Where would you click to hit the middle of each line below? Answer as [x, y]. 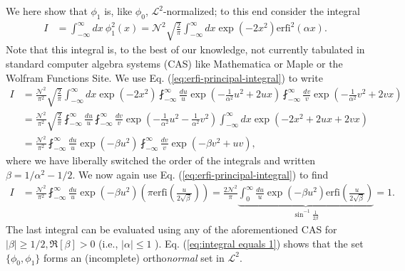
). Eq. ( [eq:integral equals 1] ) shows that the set [259, 243]
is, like [118, 11]
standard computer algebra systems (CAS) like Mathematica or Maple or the [174, 63]
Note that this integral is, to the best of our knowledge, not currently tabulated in [185, 49]
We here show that [47, 11]
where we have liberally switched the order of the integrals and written [160, 160]
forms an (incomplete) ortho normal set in [134, 257]
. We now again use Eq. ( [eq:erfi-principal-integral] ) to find [200, 174]
